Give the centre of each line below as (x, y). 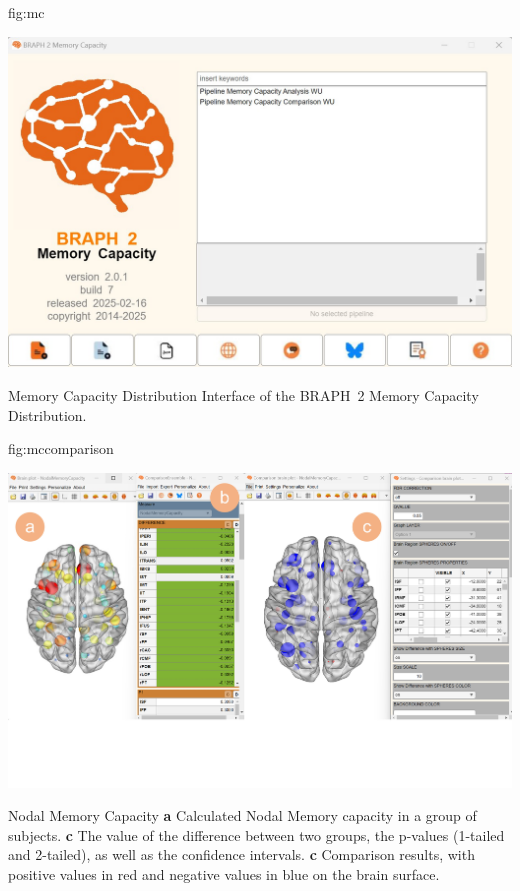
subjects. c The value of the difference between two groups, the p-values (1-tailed (256, 834)
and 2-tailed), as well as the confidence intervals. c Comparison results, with (241, 854)
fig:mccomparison (61, 448)
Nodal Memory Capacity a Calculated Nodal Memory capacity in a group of (242, 815)
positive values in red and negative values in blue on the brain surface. (224, 873)
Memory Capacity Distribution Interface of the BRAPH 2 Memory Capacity (243, 394)
